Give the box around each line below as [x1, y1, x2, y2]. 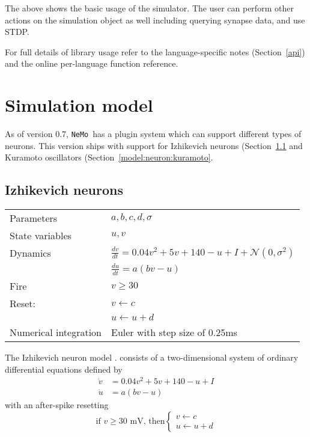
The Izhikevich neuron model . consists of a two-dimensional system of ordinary [5, 350, 299, 363]
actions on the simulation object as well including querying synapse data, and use [5, 13, 305, 26]
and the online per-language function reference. [5, 57, 178, 70]
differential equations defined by [5, 362, 123, 375]
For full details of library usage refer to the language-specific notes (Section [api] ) [5, 45, 305, 58]
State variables [10, 228, 71, 243]
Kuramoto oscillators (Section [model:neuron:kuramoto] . [5, 151, 213, 163]
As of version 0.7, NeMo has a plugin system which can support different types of [5, 127, 302, 140]
